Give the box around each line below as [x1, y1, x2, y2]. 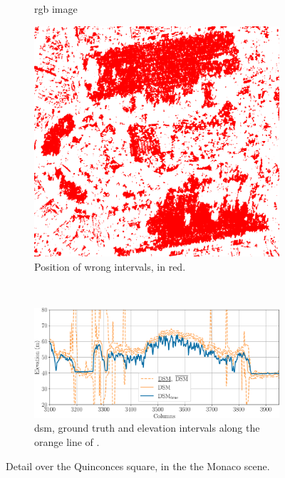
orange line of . [34, 434, 100, 449]
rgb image [34, 1, 78, 16]
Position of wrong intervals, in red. [34, 259, 186, 274]
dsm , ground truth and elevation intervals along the [34, 420, 260, 435]
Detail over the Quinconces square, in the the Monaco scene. [6, 458, 270, 473]
